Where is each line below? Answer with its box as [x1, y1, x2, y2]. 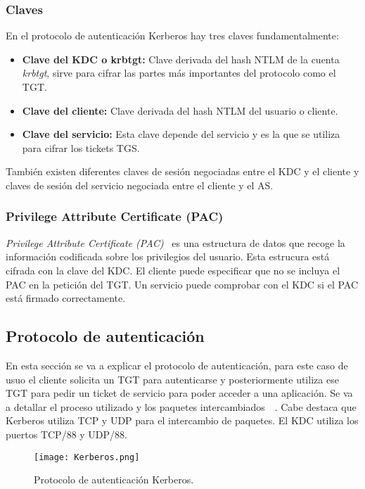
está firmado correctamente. [6, 291, 126, 305]
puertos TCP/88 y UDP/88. [6, 426, 127, 441]
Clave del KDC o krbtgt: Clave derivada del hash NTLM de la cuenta [22, 51, 340, 66]
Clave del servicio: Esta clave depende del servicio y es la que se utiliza [22, 127, 340, 141]
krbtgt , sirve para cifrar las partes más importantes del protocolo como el [22, 65, 336, 80]
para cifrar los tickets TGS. [22, 140, 140, 155]
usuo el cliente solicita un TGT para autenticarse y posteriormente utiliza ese [6, 371, 339, 386]
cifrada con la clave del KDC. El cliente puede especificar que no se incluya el [6, 262, 340, 277]
